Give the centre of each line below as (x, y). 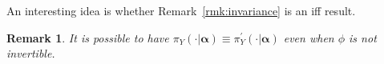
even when (309, 37)
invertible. (31, 53)
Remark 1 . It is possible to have (88, 37)
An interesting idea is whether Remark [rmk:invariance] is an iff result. (181, 10)
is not (363, 37)
